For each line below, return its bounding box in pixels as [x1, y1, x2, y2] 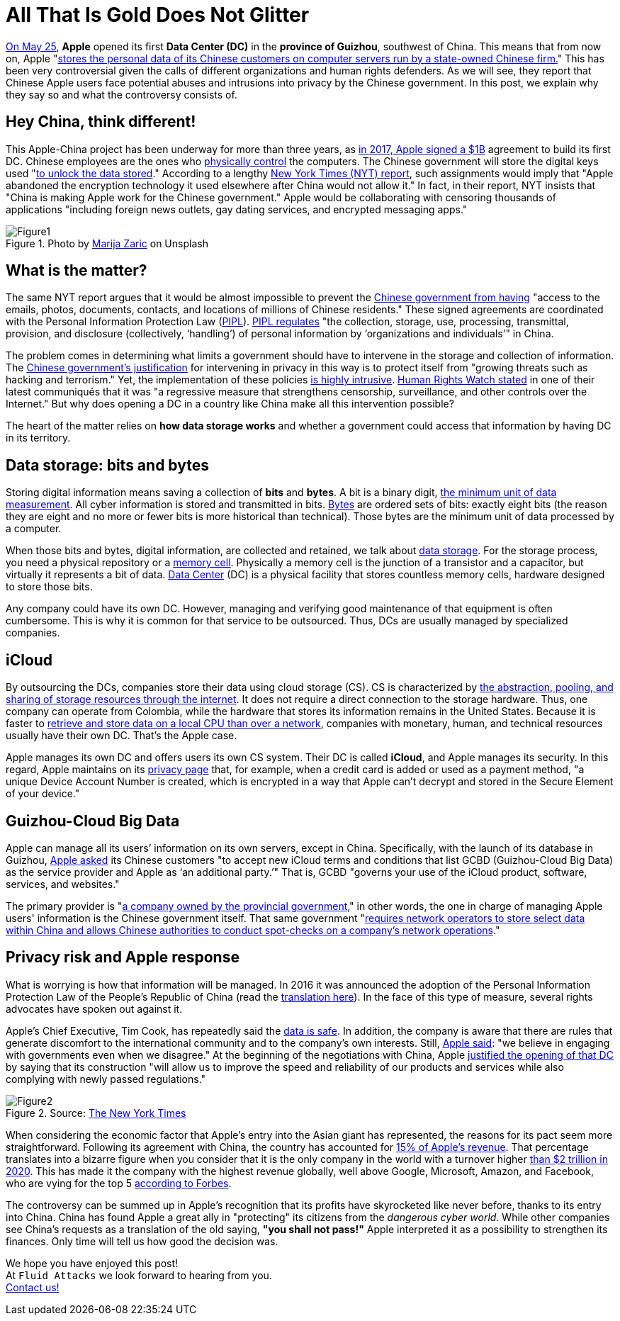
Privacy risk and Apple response [6, 948, 239, 967]
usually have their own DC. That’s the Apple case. [6, 729, 237, 742]
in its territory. [6, 432, 71, 444]
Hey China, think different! [6, 113, 196, 131]
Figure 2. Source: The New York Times [6, 1106, 186, 1119]
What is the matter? [6, 262, 147, 280]
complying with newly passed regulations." [6, 1072, 206, 1085]
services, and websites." [6, 877, 120, 890]
